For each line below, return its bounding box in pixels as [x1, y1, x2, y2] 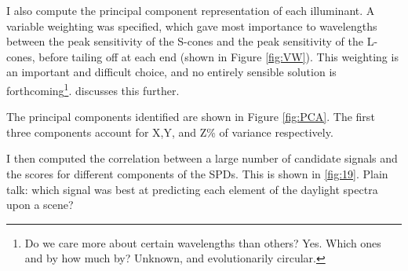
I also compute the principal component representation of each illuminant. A [6, 2, 375, 18]
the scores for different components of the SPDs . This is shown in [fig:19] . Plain [6, 166, 388, 181]
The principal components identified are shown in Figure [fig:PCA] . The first [6, 108, 375, 125]
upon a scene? [6, 196, 74, 213]
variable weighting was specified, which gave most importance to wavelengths [6, 17, 377, 34]
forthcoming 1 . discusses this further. [6, 79, 180, 98]
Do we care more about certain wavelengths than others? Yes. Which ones [24, 234, 381, 251]
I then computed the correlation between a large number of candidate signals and [6, 150, 398, 167]
